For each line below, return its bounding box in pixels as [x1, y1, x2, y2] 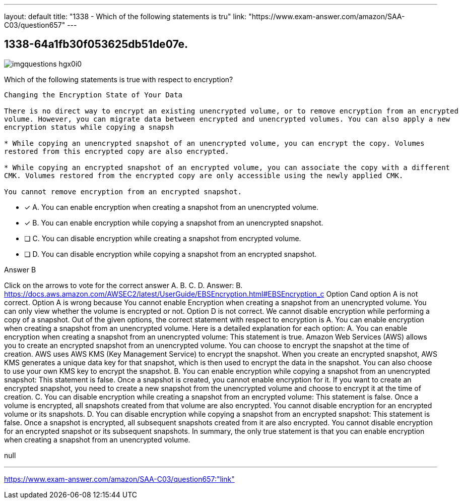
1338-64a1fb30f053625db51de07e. [4, 38, 188, 51]
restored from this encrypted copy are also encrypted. [4, 147, 229, 155]
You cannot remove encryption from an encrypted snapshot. [4, 187, 242, 196]
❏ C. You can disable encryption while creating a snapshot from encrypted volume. [24, 234, 301, 243]
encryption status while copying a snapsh [4, 123, 174, 131]
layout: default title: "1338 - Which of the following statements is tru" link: [4, 12, 247, 21]
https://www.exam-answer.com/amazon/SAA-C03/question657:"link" [4, 474, 235, 483]
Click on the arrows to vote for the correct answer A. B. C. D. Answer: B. [4, 281, 243, 290]
